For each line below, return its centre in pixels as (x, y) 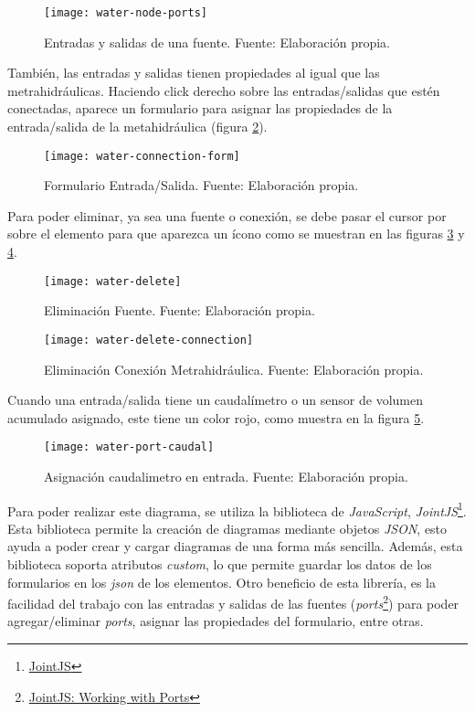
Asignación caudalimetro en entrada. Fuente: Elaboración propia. (226, 476)
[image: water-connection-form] (142, 156)
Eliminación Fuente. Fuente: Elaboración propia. (179, 310)
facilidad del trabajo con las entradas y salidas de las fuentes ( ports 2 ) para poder (233, 602)
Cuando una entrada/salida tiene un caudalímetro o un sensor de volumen (215, 400)
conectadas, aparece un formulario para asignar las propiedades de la (200, 108)
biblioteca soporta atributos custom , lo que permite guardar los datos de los (220, 564)
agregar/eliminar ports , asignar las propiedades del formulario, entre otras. (216, 621)
